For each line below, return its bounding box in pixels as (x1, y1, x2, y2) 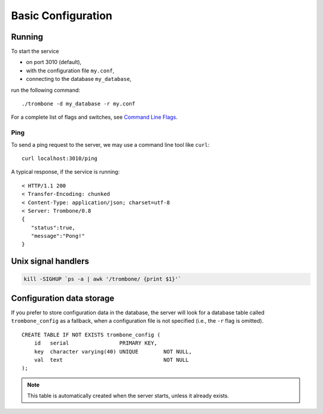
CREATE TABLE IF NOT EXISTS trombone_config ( (22, 331, 161, 338)
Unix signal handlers (11, 256, 90, 267)
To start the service (11, 48, 59, 55)
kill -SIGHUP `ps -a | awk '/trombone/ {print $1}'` (23, 276, 182, 283)
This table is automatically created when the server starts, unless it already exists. (27, 392, 230, 400)
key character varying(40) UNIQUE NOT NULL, (33, 348, 193, 355)
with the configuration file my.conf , (26, 67, 115, 74)
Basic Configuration (11, 9, 113, 22)
